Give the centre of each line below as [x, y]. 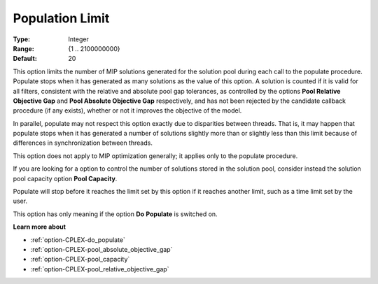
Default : [25, 59]
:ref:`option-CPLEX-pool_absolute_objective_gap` [101, 249]
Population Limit [61, 18]
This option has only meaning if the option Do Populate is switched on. [115, 214]
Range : [23, 48]
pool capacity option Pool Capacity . [65, 178]
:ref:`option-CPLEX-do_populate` [78, 240]
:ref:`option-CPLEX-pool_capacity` [80, 260]
